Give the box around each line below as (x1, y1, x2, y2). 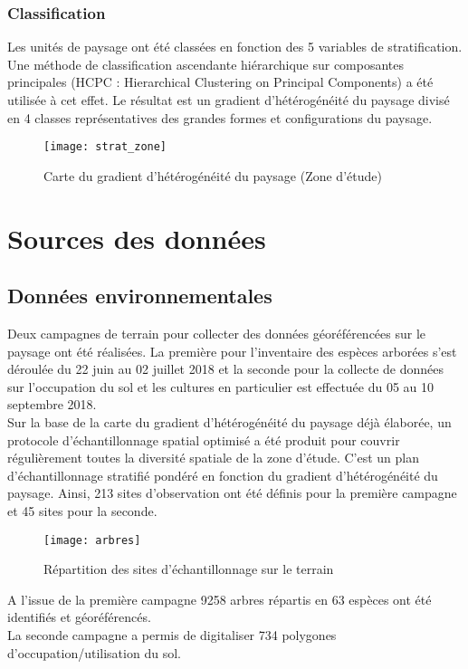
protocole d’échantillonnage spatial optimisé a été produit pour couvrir (7, 430, 400, 449)
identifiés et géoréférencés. (7, 607, 151, 626)
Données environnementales (7, 282, 272, 310)
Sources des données (7, 219, 266, 256)
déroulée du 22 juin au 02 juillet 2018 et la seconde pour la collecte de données (7, 359, 444, 378)
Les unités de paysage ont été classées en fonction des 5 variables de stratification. (7, 37, 463, 56)
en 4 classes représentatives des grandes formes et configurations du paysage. (7, 108, 433, 127)
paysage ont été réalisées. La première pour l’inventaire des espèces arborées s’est (7, 341, 457, 360)
